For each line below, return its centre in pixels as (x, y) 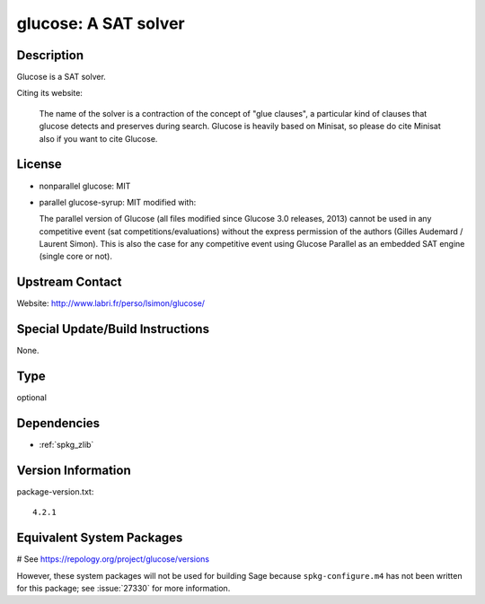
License (39, 165)
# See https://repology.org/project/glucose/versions (113, 559)
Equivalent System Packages (100, 538)
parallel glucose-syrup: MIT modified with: (118, 202)
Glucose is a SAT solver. (62, 77)
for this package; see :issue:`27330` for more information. (123, 589)
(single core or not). (75, 257)
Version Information (74, 470)
